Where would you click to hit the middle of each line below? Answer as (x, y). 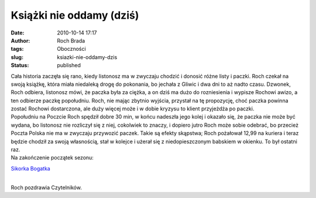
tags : (17, 49)
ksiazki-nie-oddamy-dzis (87, 57)
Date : (18, 33)
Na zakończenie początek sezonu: (52, 158)
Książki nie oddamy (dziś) (75, 15)
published (69, 65)
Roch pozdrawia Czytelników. (46, 187)
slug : (17, 57)
